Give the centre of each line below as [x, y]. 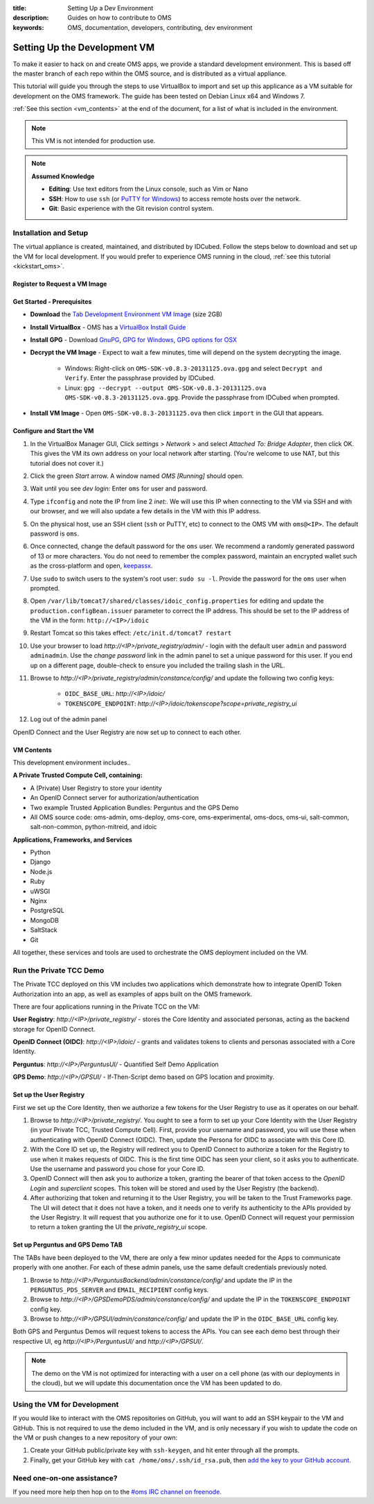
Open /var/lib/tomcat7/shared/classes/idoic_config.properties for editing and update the [177, 601]
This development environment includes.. [72, 762]
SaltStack [44, 930]
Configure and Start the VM [53, 431]
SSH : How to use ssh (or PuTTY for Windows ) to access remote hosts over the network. [175, 198]
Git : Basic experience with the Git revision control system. [131, 208]
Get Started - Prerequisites [52, 301]
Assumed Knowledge [63, 176]
